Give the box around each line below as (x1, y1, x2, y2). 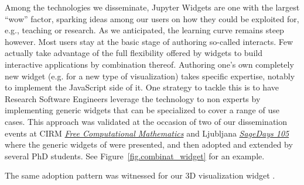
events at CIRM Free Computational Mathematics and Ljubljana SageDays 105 (5, 127, 289, 139)
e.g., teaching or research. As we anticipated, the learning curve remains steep (5, 24, 284, 36)
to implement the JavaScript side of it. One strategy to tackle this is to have (5, 81, 279, 93)
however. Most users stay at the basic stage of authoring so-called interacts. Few (5, 35, 293, 47)
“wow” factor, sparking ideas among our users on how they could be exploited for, (5, 12, 299, 25)
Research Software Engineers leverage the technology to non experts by (5, 92, 261, 104)
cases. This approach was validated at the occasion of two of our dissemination (5, 115, 288, 127)
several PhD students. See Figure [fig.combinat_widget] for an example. (5, 149, 265, 162)
